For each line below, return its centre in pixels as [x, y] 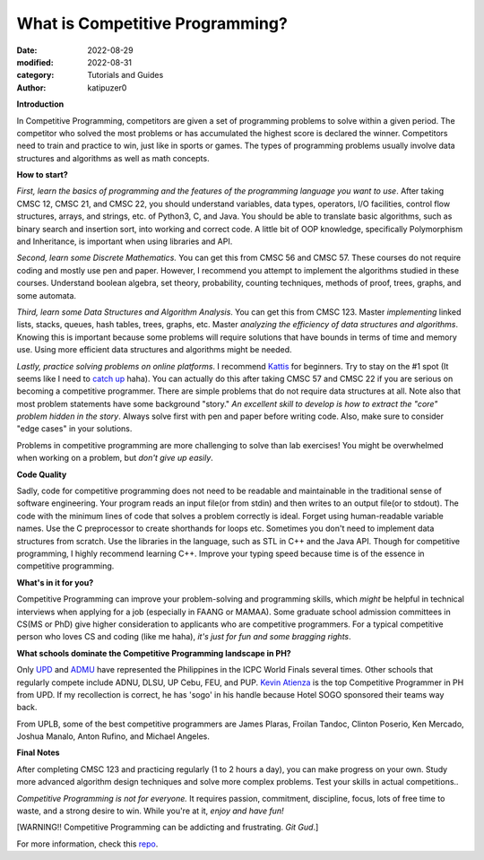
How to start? [43, 175]
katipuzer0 [107, 87]
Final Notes [38, 752]
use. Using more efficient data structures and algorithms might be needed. [154, 350]
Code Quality [42, 474]
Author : [31, 87]
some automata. [46, 295]
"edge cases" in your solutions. [74, 429]
